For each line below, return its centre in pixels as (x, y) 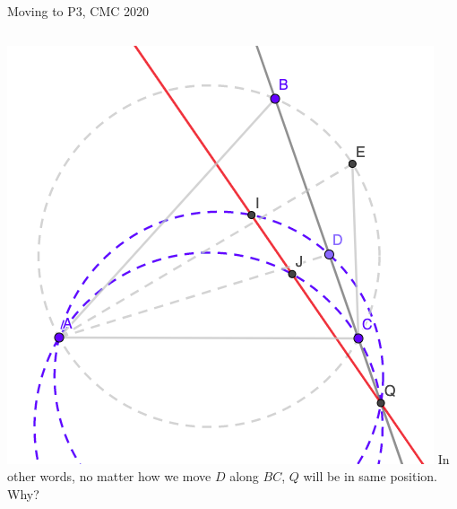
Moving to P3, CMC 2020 (78, 11)
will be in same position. (370, 476)
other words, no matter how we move (109, 476)
